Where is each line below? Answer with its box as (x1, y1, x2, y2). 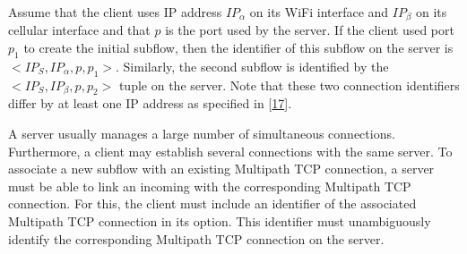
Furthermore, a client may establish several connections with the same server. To (8, 141, 453, 160)
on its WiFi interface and (249, 3, 389, 21)
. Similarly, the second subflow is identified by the (116, 56, 389, 75)
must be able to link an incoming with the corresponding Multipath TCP (8, 176, 411, 195)
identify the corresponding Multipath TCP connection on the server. (8, 229, 385, 248)
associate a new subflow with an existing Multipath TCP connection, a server (8, 159, 435, 178)
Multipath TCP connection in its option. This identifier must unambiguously (8, 212, 431, 230)
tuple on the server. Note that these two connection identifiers (118, 75, 460, 94)
